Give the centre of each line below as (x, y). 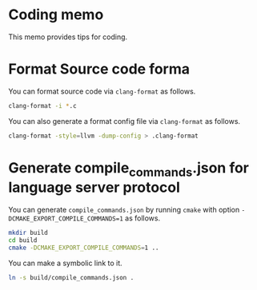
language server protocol (94, 187)
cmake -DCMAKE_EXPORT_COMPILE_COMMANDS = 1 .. (84, 248)
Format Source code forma (99, 69)
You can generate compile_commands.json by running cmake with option (124, 210)
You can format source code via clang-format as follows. (102, 91)
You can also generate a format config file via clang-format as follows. (124, 121)
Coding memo (56, 15)
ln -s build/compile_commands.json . (71, 277)
